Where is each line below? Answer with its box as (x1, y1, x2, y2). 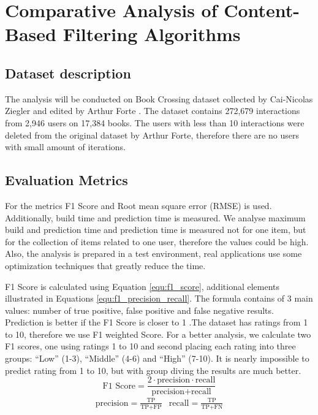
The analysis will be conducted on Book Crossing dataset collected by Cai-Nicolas (5, 92, 313, 105)
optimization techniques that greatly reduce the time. (5, 259, 206, 272)
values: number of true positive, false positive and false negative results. (5, 303, 274, 316)
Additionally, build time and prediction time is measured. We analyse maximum (5, 211, 306, 224)
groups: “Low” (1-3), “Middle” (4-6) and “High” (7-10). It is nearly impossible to (5, 352, 309, 365)
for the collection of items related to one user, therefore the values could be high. (5, 235, 309, 248)
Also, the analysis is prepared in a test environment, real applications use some (5, 247, 302, 260)
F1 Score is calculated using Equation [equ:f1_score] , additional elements (5, 280, 280, 292)
